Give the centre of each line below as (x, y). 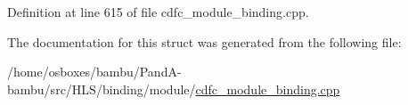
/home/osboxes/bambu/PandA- (94, 72)
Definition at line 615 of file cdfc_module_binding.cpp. (158, 12)
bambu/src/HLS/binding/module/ (102, 89)
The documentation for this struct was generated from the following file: (204, 41)
